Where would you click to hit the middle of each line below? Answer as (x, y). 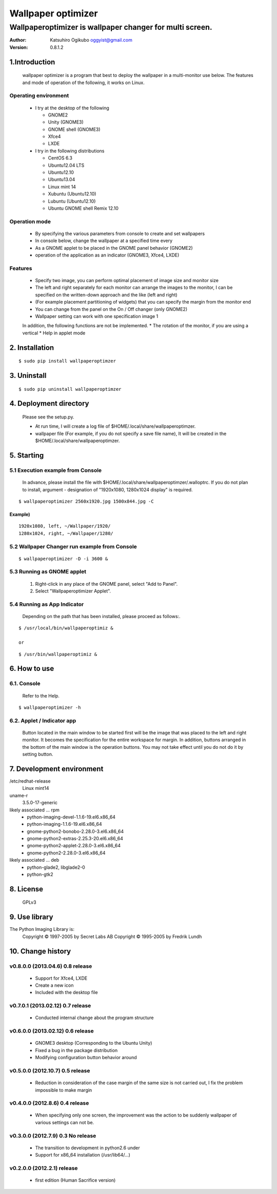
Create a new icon (54, 985)
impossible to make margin (64, 1090)
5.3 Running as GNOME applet (48, 572)
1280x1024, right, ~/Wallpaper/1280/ (66, 533)
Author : (18, 40)
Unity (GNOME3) (66, 122)
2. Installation (32, 347)
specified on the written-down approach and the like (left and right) (106, 294)
